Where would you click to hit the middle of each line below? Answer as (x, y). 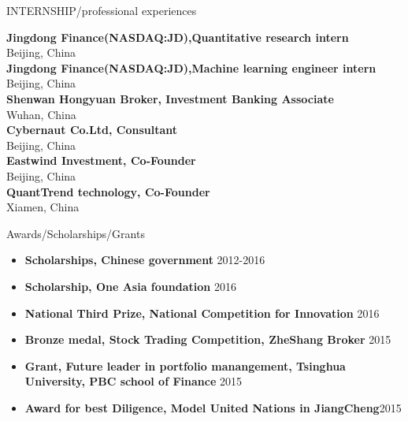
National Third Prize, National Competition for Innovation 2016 (202, 313)
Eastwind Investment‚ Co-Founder (101, 160)
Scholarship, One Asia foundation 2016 (130, 286)
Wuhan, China (41, 114)
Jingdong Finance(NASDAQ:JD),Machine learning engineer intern (191, 67)
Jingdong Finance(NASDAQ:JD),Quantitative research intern (178, 37)
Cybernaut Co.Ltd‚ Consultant (92, 130)
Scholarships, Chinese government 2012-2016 (145, 260)
